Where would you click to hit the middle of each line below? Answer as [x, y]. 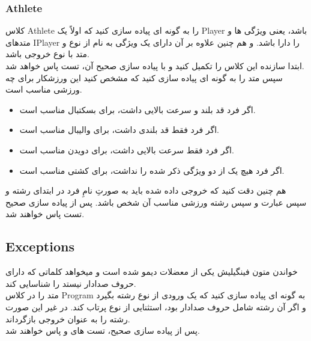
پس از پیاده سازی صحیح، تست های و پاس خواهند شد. [103, 330]
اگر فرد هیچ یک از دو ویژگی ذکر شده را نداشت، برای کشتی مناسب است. [152, 170]
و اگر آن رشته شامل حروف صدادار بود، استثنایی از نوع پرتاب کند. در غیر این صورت [156, 306]
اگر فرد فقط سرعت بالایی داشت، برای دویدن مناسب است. [127, 149]
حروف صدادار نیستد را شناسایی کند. [71, 283]
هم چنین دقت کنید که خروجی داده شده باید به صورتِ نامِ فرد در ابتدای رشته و [146, 190]
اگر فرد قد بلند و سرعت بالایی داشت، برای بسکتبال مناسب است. [137, 109]
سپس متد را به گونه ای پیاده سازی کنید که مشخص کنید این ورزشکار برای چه [144, 77]
